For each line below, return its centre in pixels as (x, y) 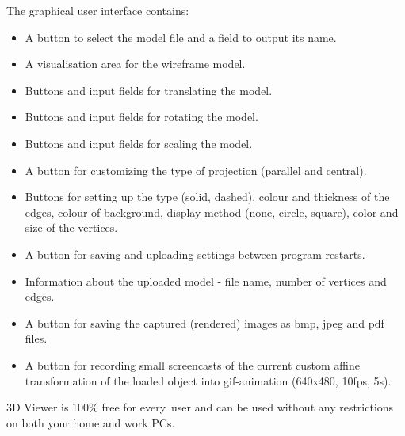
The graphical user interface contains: (98, 10)
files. (36, 338)
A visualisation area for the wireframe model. (135, 64)
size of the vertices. (71, 227)
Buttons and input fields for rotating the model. (141, 117)
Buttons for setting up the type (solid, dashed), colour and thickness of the (207, 197)
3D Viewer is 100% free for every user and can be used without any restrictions (200, 407)
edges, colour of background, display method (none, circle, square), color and (212, 212)
